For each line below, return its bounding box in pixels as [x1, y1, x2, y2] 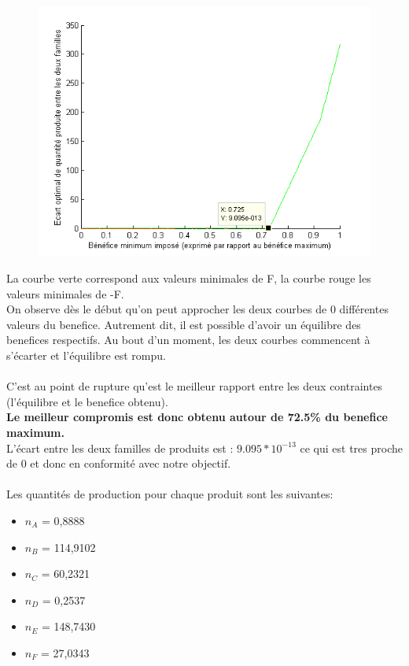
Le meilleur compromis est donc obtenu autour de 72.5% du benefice [6, 409, 388, 425]
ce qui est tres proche [300, 439, 403, 456]
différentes [339, 301, 389, 317]
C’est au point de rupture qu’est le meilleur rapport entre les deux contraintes [6, 378, 383, 394]
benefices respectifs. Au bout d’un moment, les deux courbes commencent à [6, 331, 370, 348]
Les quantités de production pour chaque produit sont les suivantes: [6, 486, 333, 502]
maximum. [6, 424, 64, 440]
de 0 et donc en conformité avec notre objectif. [6, 455, 231, 472]
